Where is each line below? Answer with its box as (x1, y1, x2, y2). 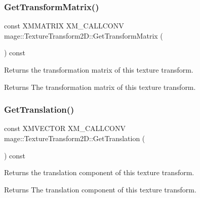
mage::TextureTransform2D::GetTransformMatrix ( (4, 30, 163, 41)
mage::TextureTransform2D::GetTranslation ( (4, 133, 145, 143)
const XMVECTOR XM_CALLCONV (4, 123, 126, 134)
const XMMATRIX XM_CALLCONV (4, 20, 124, 31)
